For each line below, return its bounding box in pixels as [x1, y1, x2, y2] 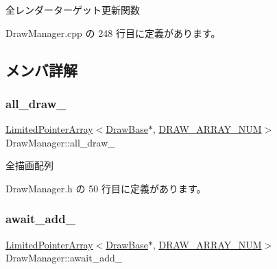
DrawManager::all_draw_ [5, 135, 115, 149]
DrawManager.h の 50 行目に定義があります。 [5, 181, 206, 195]
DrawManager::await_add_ [5, 251, 123, 265]
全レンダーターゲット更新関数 [5, 3, 140, 16]
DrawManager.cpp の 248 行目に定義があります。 [5, 25, 221, 40]
